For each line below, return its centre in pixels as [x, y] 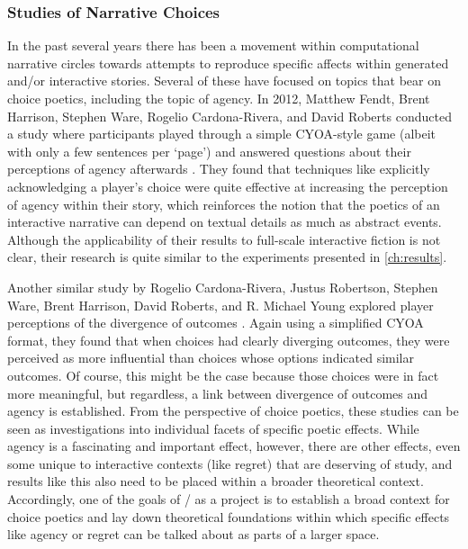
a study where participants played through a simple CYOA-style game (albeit [222, 134]
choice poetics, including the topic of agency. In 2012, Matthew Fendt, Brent [219, 98]
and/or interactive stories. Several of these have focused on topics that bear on [225, 81]
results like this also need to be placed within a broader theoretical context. [216, 481]
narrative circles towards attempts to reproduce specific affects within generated [228, 63]
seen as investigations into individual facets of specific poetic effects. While [213, 428]
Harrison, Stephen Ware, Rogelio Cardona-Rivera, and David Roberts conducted [229, 116]
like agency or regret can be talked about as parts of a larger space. [193, 534]
